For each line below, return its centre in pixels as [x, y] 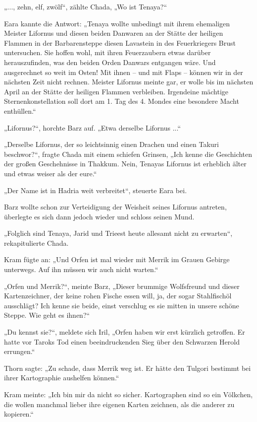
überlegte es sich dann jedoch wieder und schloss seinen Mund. [99, 216]
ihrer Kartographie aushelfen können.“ [62, 378]
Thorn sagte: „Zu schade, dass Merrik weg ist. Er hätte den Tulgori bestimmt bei [128, 368]
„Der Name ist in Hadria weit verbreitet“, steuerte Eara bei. [96, 190]
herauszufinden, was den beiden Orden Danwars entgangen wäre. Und [110, 62]
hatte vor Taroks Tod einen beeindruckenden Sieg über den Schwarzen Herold [122, 341]
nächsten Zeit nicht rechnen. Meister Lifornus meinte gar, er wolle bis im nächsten [129, 82]
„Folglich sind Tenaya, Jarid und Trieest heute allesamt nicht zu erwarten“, [118, 233]
